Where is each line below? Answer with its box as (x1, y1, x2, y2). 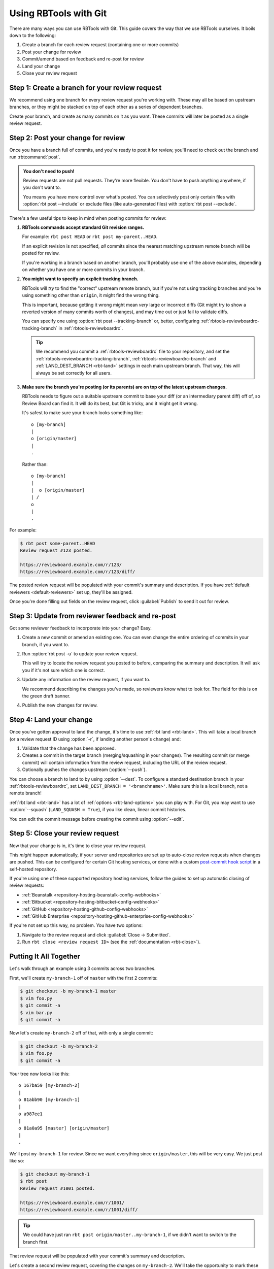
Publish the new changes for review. (22, 702, 98, 708)
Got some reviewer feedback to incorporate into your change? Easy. (9, 625, 152, 631)
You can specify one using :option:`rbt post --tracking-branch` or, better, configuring (22, 318, 200, 324)
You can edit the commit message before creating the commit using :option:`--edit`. (9, 816, 185, 822)
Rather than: (22, 461, 48, 467)
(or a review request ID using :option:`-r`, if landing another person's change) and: (9, 736, 181, 742)
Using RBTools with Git (9, 8, 107, 19)
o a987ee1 (18, 1111, 43, 1117)
